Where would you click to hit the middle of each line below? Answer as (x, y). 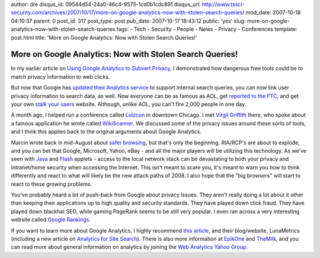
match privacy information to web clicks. (60, 76)
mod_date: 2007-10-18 (273, 12)
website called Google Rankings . (51, 220)
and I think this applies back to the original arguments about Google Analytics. (106, 132)
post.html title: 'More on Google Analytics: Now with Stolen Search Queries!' (104, 37)
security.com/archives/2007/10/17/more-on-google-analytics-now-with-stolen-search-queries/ (128, 12)
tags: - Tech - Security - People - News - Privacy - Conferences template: (207, 29)
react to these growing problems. (52, 184)
